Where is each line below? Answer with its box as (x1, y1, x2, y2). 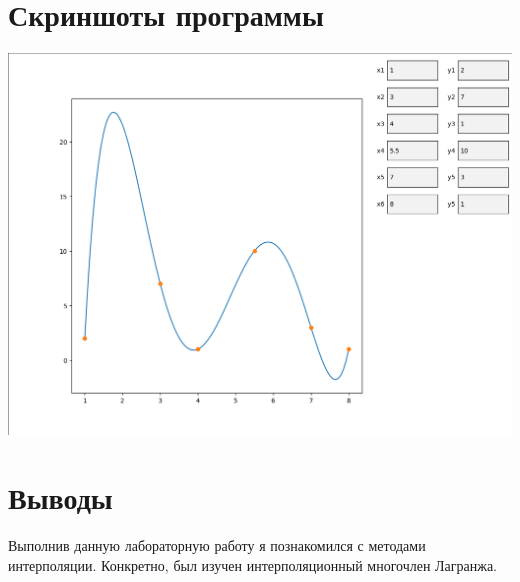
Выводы (8, 477, 113, 518)
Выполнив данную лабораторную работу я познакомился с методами (8, 535, 426, 556)
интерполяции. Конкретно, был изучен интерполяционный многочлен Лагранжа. (8, 554, 498, 575)
